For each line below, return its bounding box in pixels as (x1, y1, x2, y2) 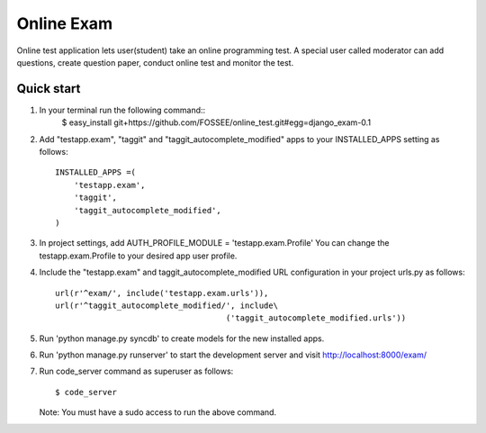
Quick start (16, 81, 81, 96)
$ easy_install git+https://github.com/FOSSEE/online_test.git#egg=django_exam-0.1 (61, 117, 372, 128)
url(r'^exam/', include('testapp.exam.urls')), (55, 288, 269, 298)
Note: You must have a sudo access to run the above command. (39, 407, 277, 418)
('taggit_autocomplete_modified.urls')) (225, 313, 407, 323)
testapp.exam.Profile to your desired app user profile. (39, 250, 238, 261)
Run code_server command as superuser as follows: (39, 365, 234, 377)
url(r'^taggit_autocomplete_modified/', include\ (55, 300, 279, 311)
